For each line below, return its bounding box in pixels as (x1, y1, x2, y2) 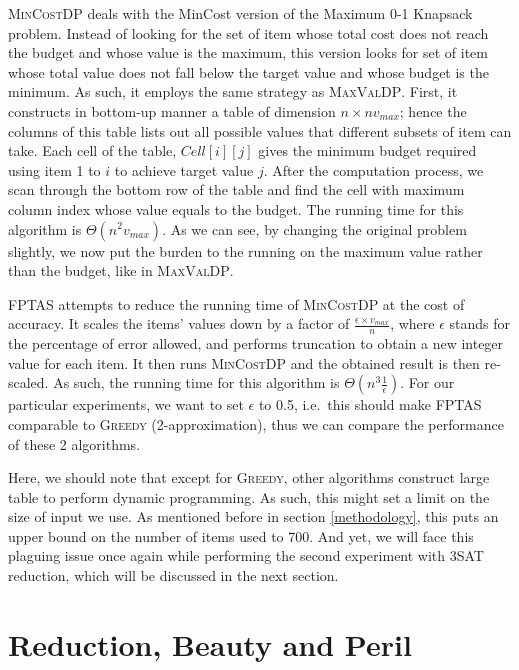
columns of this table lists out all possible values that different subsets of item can (8, 120, 512, 141)
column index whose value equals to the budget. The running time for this (8, 198, 464, 219)
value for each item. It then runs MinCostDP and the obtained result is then (8, 352, 480, 373)
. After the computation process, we (263, 159, 484, 180)
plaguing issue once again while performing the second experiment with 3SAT (8, 545, 484, 566)
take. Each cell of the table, (8, 140, 177, 161)
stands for (449, 313, 511, 334)
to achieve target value (114, 159, 254, 180)
